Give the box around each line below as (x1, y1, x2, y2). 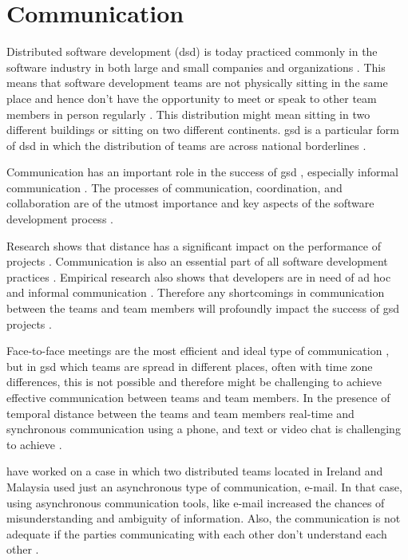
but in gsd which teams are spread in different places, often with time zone (6, 357, 373, 374)
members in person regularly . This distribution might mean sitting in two (6, 105, 370, 122)
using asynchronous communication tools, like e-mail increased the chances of (6, 494, 385, 511)
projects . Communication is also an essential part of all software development (6, 253, 388, 270)
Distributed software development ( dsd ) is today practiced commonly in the (6, 43, 378, 60)
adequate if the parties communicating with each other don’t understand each (6, 525, 387, 542)
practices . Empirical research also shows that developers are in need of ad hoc (6, 268, 391, 285)
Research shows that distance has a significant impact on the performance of (6, 237, 381, 254)
